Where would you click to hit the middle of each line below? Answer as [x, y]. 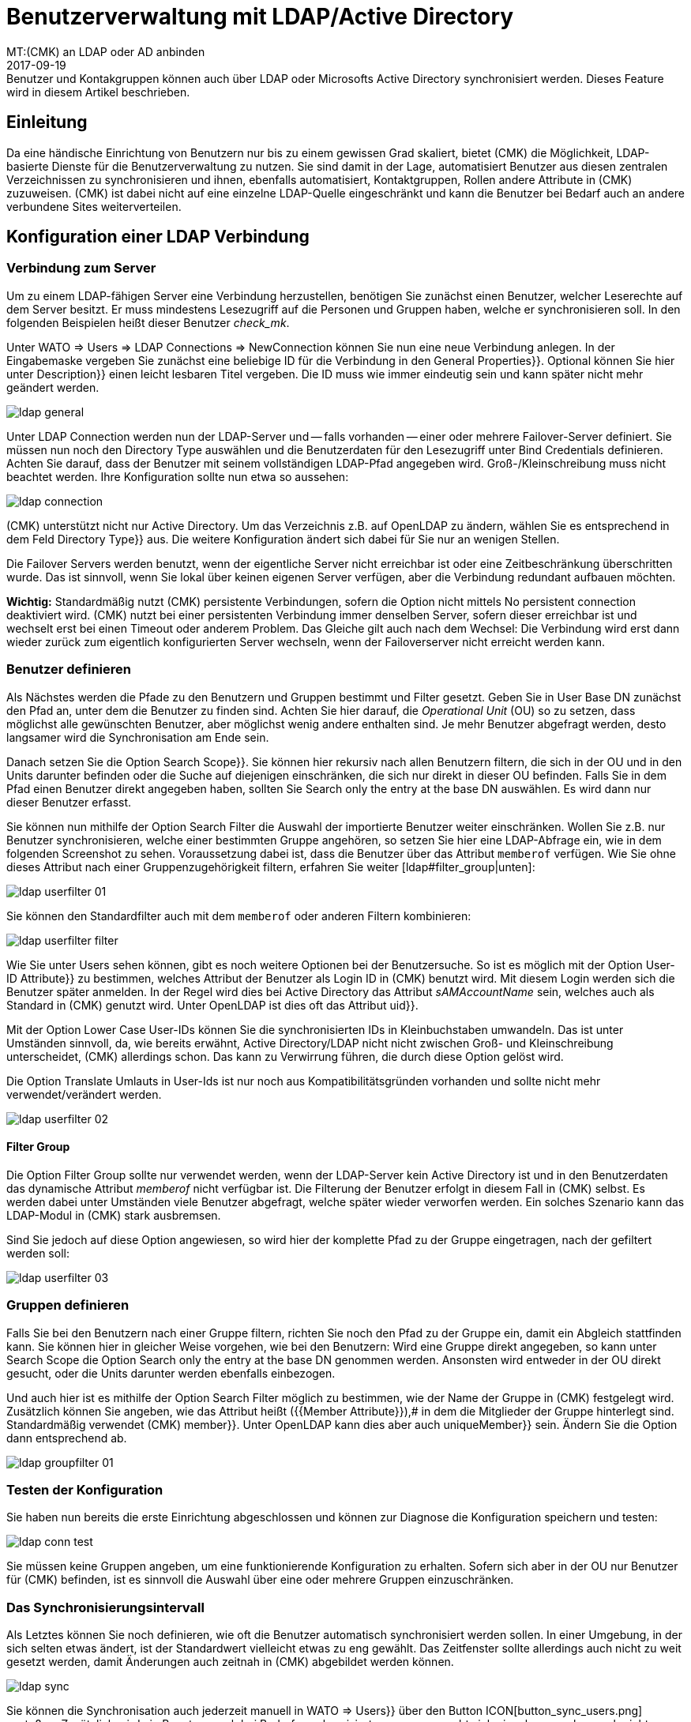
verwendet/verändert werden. [84, 1094]
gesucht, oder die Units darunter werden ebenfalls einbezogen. [171, 1373]
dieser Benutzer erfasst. [69, 802]
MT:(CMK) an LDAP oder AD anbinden [106, 51]
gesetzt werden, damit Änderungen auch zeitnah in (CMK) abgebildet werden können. [230, 1662]
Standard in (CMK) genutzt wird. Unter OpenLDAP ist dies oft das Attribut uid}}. [212, 1005]
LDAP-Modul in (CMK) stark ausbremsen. [114, 1215]
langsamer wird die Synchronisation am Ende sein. [138, 737]
